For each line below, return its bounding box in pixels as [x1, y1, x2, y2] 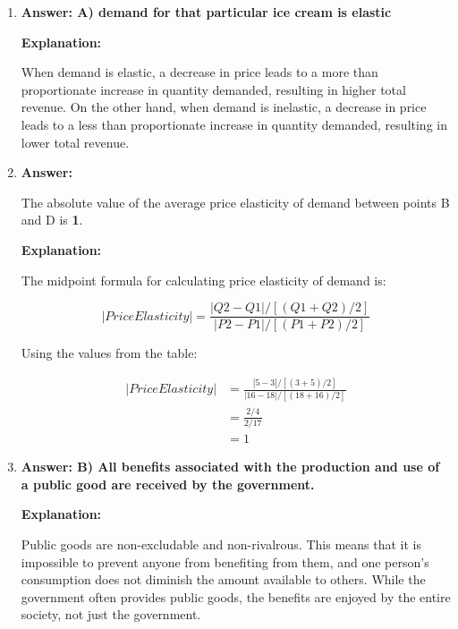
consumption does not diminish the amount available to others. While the [21, 570, 426, 589]
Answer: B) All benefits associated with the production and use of [21, 457, 440, 476]
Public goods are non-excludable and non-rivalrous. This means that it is [21, 534, 421, 553]
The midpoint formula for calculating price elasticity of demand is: [21, 270, 386, 289]
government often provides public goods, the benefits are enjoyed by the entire [21, 587, 451, 606]
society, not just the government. [21, 605, 201, 624]
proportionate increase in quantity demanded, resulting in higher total [21, 80, 406, 98]
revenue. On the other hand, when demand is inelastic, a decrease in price [21, 98, 427, 116]
